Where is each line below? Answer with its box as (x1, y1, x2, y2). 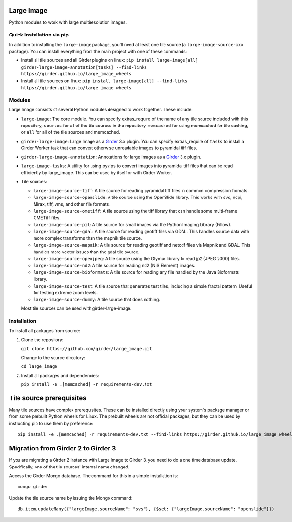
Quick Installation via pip (9, 32, 69, 38)
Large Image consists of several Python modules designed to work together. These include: (9, 107, 193, 113)
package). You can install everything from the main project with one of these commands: (9, 49, 187, 54)
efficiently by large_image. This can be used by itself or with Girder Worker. (21, 170, 172, 176)
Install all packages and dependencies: (21, 372, 99, 378)
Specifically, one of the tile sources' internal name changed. (9, 464, 129, 469)
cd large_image (21, 364, 58, 369)
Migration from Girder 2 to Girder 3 (9, 444, 116, 452)
